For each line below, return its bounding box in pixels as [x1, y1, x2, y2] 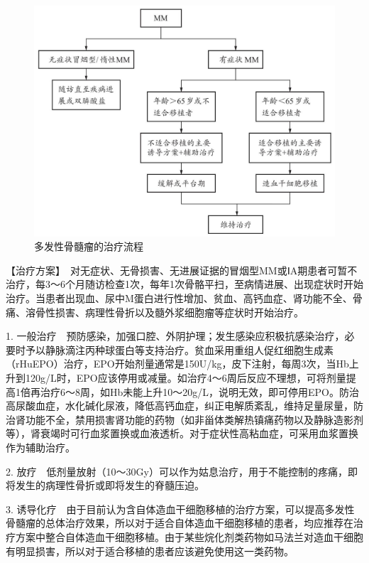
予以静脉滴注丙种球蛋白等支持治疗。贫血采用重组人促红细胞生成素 [25, 342, 334, 357]
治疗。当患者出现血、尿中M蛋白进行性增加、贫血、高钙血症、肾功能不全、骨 [6, 291, 363, 305]
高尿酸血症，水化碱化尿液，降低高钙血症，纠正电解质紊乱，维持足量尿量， [6, 398, 353, 413]
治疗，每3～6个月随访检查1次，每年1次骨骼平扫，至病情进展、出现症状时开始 [6, 277, 363, 291]
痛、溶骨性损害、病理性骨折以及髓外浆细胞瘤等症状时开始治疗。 [6, 304, 304, 319]
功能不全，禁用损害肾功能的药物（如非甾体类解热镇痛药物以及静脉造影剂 [25, 412, 363, 427]
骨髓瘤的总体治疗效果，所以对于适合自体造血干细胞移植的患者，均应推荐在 [6, 515, 353, 530]
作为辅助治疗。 [6, 439, 75, 454]
